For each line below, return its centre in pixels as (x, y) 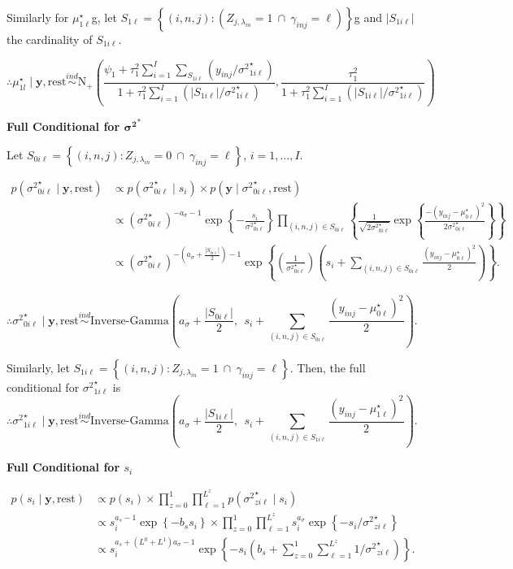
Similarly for (38, 17)
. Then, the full (328, 367)
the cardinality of (50, 39)
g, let (104, 17)
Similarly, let (38, 367)
